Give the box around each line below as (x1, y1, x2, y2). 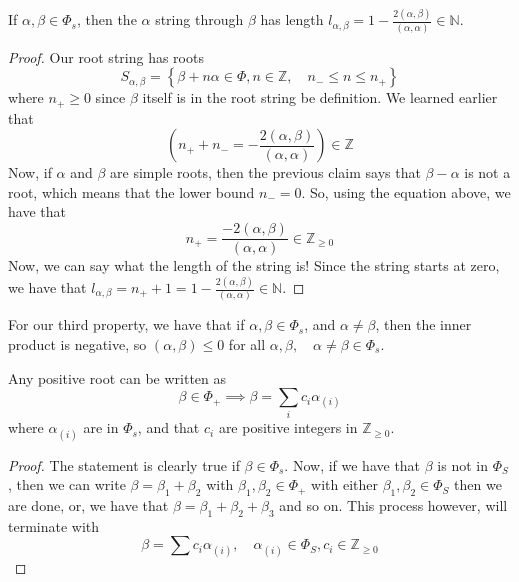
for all (228, 333, 266, 354)
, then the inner (375, 314, 472, 335)
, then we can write (8, 474, 126, 495)
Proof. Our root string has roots (8, 46, 204, 67)
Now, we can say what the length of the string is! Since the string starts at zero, (8, 255, 500, 276)
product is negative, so (8, 333, 147, 354)
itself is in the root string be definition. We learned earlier (142, 87, 498, 108)
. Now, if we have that (284, 454, 421, 475)
